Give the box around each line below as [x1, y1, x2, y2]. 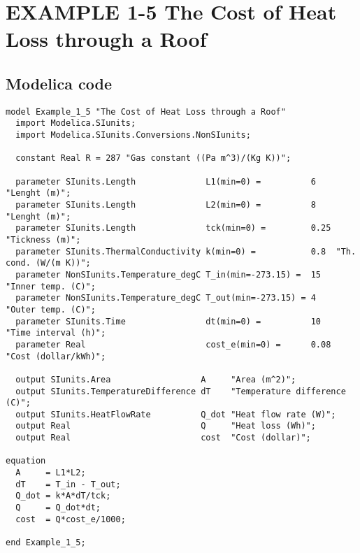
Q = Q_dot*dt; [15, 503, 101, 513]
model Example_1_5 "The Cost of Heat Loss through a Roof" [6, 106, 286, 117]
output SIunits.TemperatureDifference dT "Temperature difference [15, 386, 346, 396]
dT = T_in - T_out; [15, 479, 121, 489]
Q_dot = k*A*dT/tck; [15, 491, 111, 501]
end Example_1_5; [6, 538, 86, 548]
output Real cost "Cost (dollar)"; [15, 433, 311, 443]
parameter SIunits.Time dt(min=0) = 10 [15, 316, 322, 326]
